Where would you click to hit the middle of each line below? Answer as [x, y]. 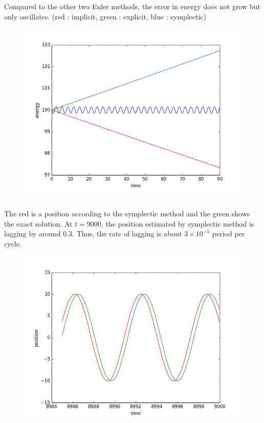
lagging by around [32, 233]
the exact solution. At [38, 223]
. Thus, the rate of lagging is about [127, 233]
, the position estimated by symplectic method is [178, 223]
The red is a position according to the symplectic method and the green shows [127, 214]
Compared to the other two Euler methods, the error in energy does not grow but [132, 6]
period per [228, 233]
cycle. [13, 243]
